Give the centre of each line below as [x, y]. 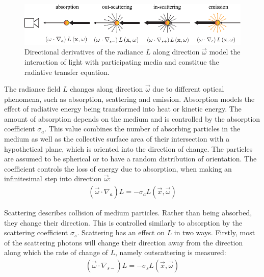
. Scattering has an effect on [121, 232]
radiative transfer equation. [67, 72]
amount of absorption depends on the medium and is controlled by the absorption [132, 118]
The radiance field [32, 89]
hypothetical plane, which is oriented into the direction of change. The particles [128, 148]
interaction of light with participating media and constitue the [122, 61]
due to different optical [188, 89]
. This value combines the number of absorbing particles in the [142, 129]
